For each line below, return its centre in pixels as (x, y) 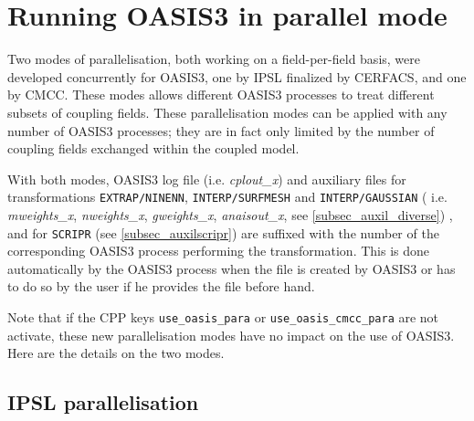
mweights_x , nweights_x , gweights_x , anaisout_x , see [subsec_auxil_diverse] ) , (230, 214)
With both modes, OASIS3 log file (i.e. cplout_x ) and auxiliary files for (207, 179)
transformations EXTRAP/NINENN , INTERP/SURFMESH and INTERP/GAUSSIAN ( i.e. (227, 197)
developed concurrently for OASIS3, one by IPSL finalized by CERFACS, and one (237, 76)
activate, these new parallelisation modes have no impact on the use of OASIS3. (231, 335)
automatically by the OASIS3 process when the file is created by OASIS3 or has (232, 268)
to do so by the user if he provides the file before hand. (161, 286)
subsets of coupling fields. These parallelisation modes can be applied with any (227, 112)
